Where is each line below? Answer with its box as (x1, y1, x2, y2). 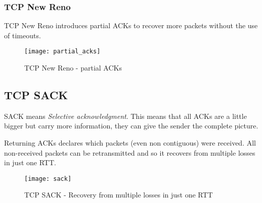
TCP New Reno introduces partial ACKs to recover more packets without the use (4, 20, 258, 31)
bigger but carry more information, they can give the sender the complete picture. (4, 120, 258, 131)
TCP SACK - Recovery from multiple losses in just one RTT (24, 189, 213, 200)
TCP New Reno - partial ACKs (24, 62, 122, 73)
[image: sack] (24, 175, 72, 182)
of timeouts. (4, 30, 41, 40)
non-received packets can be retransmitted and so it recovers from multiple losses (4, 147, 255, 158)
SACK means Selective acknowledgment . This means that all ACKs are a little (4, 110, 247, 121)
